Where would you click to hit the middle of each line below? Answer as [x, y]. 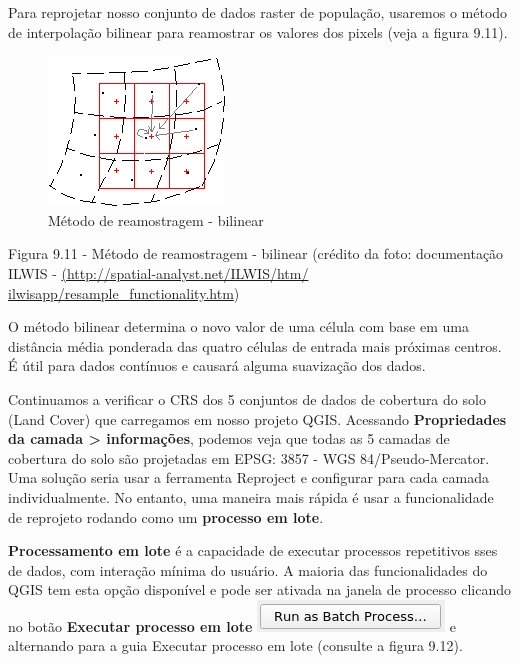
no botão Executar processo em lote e [232, 625]
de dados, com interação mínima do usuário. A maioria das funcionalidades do [248, 569]
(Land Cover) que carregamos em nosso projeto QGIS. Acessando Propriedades [257, 418]
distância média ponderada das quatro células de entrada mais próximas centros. [255, 345]
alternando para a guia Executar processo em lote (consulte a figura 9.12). [235, 645]
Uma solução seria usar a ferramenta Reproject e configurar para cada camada [248, 477]
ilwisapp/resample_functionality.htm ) [124, 292]
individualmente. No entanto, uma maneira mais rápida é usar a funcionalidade [251, 496]
